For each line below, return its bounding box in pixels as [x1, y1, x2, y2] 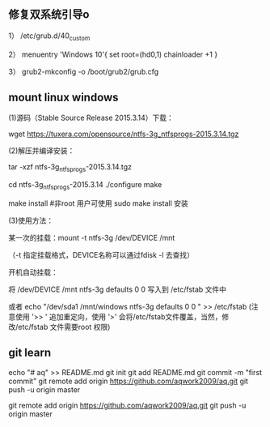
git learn [8, 346, 51, 360]
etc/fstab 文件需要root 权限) [18, 322, 111, 332]
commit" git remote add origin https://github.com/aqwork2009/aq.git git [8, 376, 249, 386]
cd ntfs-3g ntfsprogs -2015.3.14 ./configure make [8, 180, 162, 192]
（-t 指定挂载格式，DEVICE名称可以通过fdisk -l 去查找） [8, 250, 195, 260]
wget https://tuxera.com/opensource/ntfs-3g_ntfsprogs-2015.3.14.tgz [8, 129, 239, 139]
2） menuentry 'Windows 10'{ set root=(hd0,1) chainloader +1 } [8, 49, 218, 59]
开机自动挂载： [8, 267, 58, 277]
